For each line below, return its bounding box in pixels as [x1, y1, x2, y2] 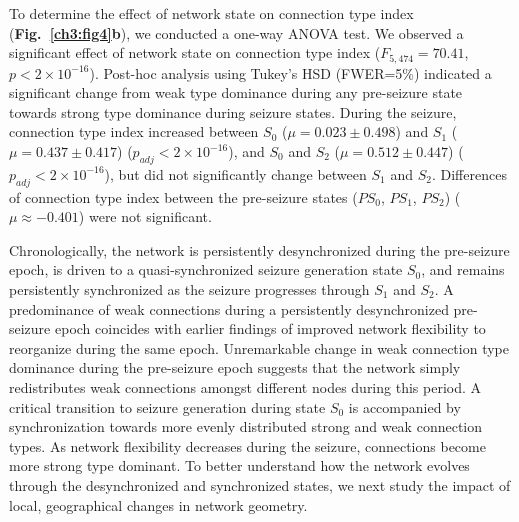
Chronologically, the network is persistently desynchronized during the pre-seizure [9, 239, 510, 260]
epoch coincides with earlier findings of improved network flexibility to [54, 318, 486, 339]
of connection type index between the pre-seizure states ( [9, 186, 358, 207]
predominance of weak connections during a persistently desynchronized [9, 298, 449, 319]
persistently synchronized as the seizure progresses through [9, 278, 370, 299]
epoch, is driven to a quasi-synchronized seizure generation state [9, 259, 403, 280]
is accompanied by [348, 396, 461, 417]
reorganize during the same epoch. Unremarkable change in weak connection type [9, 337, 509, 358]
